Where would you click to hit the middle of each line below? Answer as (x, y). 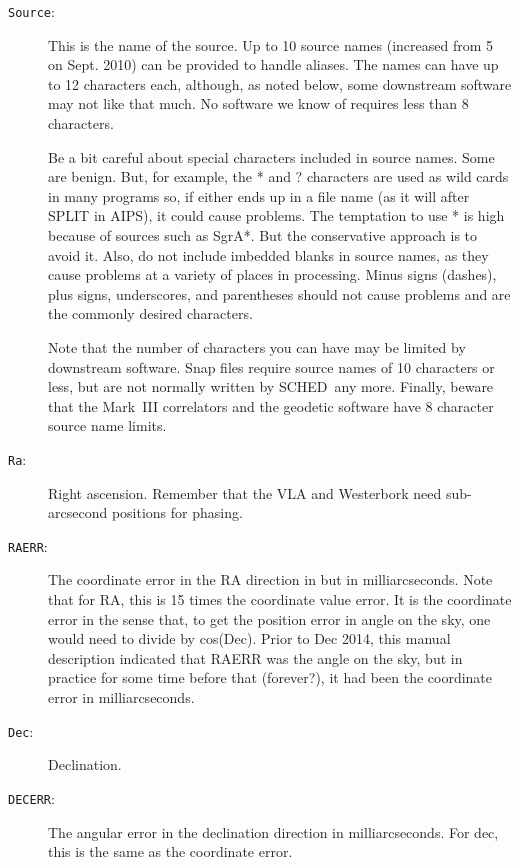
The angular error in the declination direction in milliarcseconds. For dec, (273, 831)
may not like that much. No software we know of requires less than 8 (258, 103)
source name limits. (107, 425)
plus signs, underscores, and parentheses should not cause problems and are (279, 293)
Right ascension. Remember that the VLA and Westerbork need (245, 492)
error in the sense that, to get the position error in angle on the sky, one (269, 618)
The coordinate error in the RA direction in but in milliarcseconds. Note (270, 579)
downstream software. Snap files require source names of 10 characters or (271, 366)
